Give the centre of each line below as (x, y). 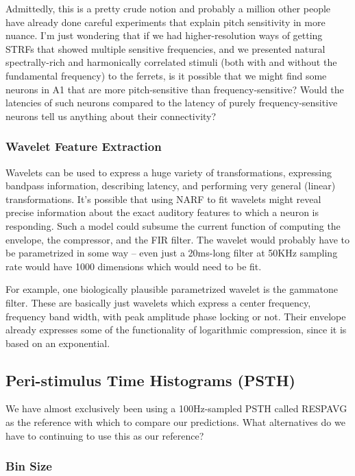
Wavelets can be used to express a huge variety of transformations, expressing (169, 172)
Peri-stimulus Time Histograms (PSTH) (150, 380)
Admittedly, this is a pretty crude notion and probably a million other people (168, 8)
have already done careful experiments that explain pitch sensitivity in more (166, 22)
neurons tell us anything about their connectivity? (111, 116)
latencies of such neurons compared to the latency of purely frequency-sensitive (172, 103)
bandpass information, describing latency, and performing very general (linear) (171, 186)
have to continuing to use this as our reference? (105, 435)
